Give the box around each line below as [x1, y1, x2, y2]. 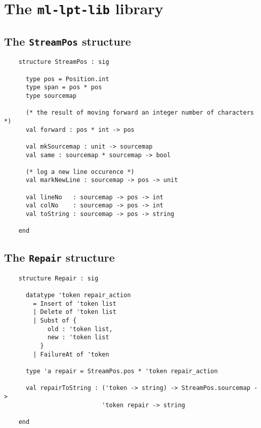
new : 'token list [47, 334, 109, 341]
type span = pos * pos [25, 84, 102, 91]
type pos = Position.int [25, 75, 109, 83]
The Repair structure [4, 249, 115, 265]
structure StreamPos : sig [18, 58, 109, 66]
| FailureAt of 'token [33, 350, 109, 358]
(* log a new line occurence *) [25, 168, 135, 175]
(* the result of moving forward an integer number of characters [25, 109, 254, 117]
